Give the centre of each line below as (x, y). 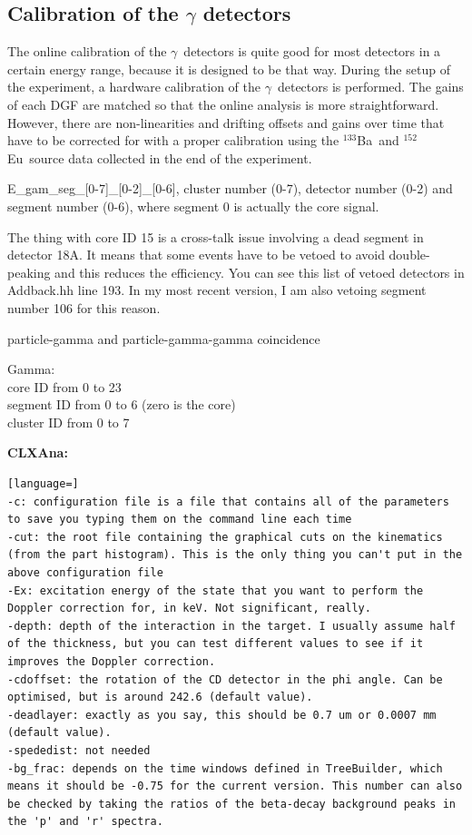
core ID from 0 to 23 (64, 386)
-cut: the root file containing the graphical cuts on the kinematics (225, 537)
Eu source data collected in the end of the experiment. (160, 157)
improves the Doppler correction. (112, 662)
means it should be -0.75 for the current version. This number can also (235, 786)
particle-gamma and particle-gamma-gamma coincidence (164, 338)
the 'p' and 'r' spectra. (85, 822)
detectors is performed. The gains (370, 87)
